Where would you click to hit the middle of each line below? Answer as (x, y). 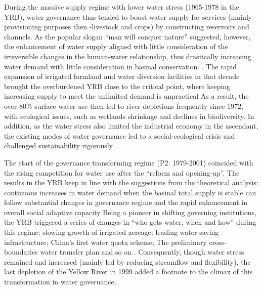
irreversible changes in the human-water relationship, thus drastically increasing (128, 56)
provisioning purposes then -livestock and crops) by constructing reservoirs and (127, 27)
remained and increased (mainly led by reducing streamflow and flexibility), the (127, 261)
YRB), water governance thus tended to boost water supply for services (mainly (128, 16)
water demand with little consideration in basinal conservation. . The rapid (121, 66)
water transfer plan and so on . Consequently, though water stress (142, 252)
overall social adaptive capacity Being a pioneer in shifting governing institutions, (130, 212)
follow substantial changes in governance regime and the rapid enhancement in (126, 202)
